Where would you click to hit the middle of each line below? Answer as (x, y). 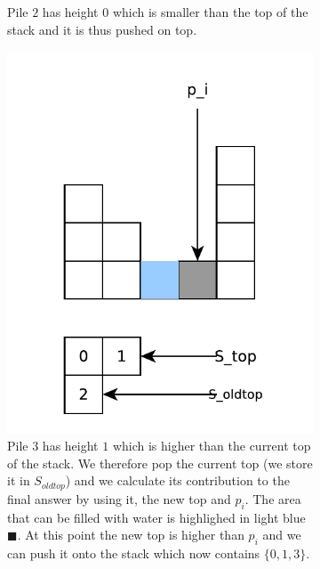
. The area (273, 498)
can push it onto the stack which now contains (134, 553)
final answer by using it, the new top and (119, 498)
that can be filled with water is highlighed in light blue (156, 517)
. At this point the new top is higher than (131, 535)
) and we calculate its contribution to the (177, 480)
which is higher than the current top (212, 446)
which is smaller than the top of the (210, 12)
